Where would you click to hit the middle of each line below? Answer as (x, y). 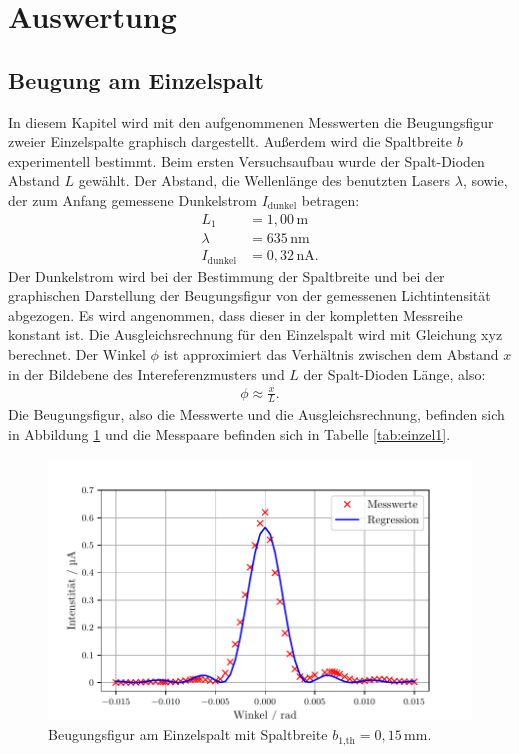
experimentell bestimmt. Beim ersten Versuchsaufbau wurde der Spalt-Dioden (246, 160)
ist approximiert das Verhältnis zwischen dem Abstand (331, 353)
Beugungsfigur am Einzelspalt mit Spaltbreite (188, 734)
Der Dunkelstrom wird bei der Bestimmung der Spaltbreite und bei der (226, 275)
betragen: (330, 199)
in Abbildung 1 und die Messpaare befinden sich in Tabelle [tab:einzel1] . (229, 434)
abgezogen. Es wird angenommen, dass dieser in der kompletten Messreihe (235, 314)
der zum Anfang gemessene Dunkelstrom (132, 199)
